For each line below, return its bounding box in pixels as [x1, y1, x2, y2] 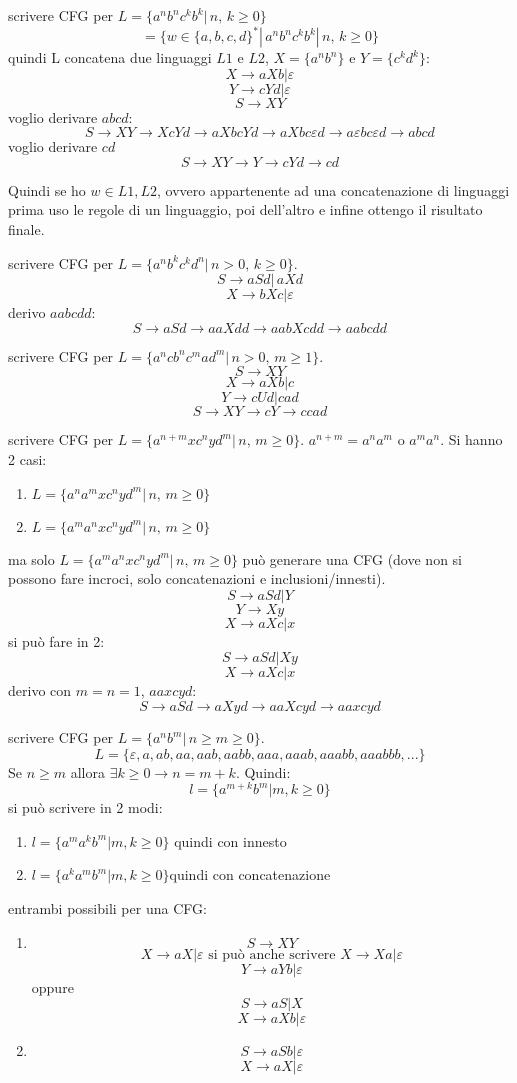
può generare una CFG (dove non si [242, 548, 462, 569]
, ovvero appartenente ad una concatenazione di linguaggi [156, 179, 510, 200]
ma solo [8, 548, 55, 569]
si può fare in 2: [8, 630, 105, 651]
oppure [31, 976, 74, 997]
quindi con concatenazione [169, 864, 331, 885]
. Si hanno [440, 429, 503, 450]
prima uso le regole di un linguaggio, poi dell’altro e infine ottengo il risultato [8, 199, 483, 220]
